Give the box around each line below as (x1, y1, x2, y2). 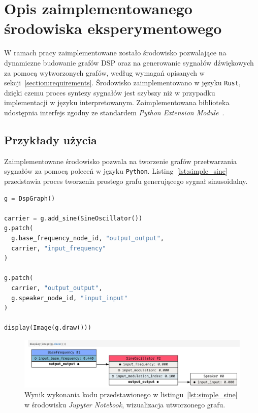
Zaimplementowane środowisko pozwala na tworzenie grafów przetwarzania (4, 155, 237, 166)
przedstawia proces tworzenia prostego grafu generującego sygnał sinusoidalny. (4, 175, 248, 186)
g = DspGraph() (4, 195, 55, 202)
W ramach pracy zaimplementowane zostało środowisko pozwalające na (4, 47, 227, 58)
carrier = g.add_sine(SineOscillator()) (4, 214, 143, 222)
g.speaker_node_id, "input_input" (11, 294, 128, 302)
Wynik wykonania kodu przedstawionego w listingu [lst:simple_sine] (24, 389, 238, 400)
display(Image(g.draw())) (4, 324, 91, 332)
